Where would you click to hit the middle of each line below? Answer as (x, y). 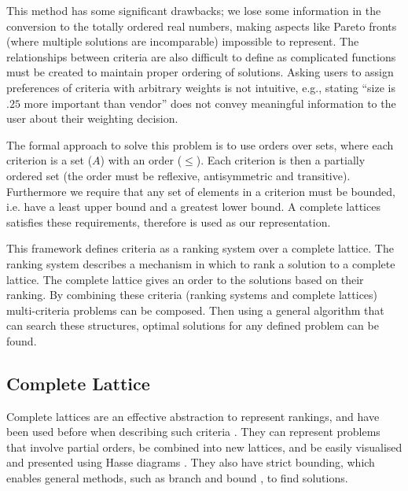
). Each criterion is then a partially (281, 160)
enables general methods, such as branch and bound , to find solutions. (177, 478)
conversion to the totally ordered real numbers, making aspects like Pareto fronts (202, 26)
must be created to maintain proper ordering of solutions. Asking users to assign (200, 72)
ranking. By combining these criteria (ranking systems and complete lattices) (192, 295)
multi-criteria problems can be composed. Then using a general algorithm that (195, 310)
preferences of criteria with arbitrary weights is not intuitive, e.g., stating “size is (201, 87)
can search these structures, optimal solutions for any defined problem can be (193, 325)
